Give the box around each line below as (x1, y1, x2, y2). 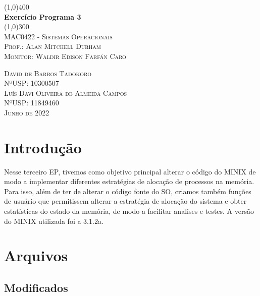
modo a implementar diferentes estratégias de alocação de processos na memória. (4, 176, 254, 187)
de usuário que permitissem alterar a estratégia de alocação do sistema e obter (4, 196, 247, 206)
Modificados (4, 279, 68, 295)
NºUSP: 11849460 (4, 97, 59, 108)
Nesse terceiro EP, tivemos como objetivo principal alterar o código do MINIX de (4, 166, 256, 176)
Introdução (4, 137, 82, 157)
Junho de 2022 (4, 107, 49, 117)
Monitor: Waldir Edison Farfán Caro (4, 50, 126, 61)
